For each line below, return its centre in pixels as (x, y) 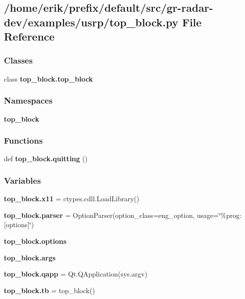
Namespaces (28, 100)
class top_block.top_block (49, 78)
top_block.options (35, 241)
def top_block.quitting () (46, 159)
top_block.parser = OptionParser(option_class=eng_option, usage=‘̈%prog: (123, 215)
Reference (29, 36)
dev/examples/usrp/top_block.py (91, 22)
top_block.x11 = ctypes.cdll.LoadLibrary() (72, 199)
